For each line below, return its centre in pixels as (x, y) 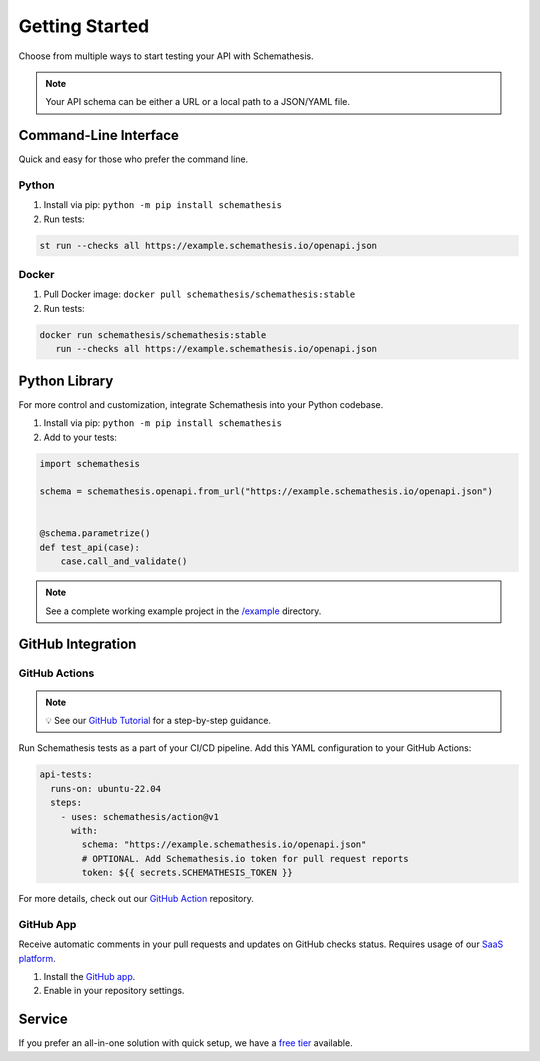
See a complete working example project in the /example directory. (183, 611)
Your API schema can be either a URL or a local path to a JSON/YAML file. (197, 102)
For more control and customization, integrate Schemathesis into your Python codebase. (201, 404)
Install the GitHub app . (89, 976)
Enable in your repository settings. (114, 991)
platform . (37, 958)
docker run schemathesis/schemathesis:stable (153, 334)
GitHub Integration (77, 644)
